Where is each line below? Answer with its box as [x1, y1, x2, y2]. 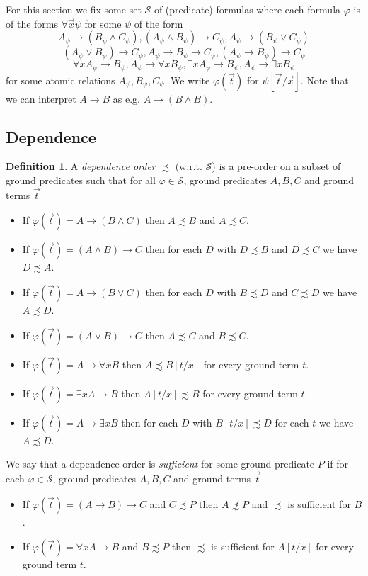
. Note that [300, 72, 349, 87]
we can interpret [6, 91, 76, 106]
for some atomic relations [6, 72, 115, 87]
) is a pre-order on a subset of [212, 159, 341, 174]
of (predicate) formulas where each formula [154, 2, 341, 16]
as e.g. [113, 91, 141, 106]
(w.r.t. [175, 159, 202, 174]
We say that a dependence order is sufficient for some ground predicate [6, 456, 315, 471]
